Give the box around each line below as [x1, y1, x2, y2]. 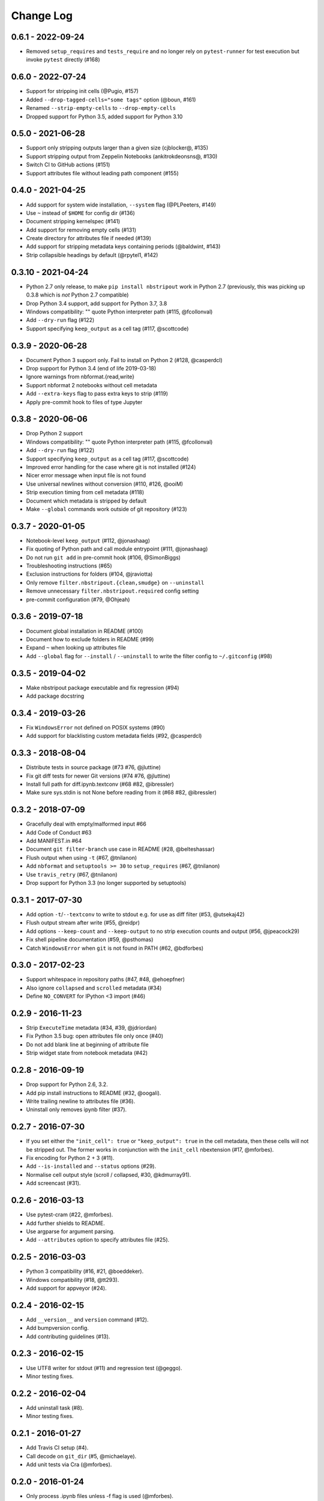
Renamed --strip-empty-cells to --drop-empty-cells [26, 104, 176, 112]
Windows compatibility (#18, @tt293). [26, 1276, 119, 1283]
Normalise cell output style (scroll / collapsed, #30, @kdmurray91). [26, 1171, 191, 1178]
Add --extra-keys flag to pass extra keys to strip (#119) [26, 390, 168, 397]
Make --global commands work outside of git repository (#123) [26, 506, 187, 513]
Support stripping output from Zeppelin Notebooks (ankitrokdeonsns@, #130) [26, 153, 218, 160]
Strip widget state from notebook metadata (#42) [26, 1049, 148, 1057]
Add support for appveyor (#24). [26, 1284, 107, 1291]
